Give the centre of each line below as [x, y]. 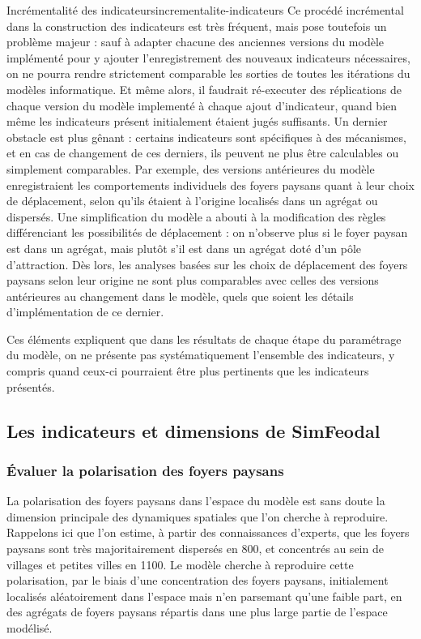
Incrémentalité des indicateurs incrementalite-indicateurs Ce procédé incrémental [205, 10]
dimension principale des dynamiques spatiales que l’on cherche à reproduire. [198, 516]
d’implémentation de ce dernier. [85, 312]
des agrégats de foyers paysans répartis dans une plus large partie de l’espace [197, 612]
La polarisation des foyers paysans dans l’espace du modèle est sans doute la [196, 501]
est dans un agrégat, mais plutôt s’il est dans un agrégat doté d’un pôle [184, 248]
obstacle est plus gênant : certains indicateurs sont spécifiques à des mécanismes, [206, 137]
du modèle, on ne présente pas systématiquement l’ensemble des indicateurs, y [201, 355]
